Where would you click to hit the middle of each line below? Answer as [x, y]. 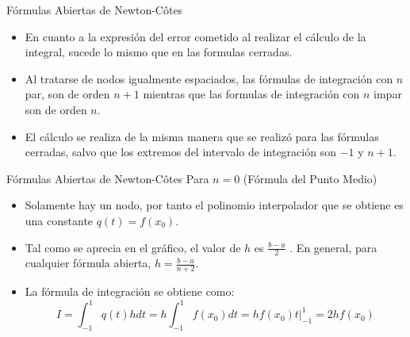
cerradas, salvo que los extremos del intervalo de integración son [180, 152]
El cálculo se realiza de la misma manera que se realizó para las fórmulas [202, 136]
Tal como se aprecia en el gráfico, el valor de [133, 247]
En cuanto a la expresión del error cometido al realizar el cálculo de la [195, 36]
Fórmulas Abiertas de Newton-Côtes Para [108, 178]
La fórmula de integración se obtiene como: [130, 291]
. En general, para [333, 247]
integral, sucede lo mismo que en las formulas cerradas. [159, 52]
